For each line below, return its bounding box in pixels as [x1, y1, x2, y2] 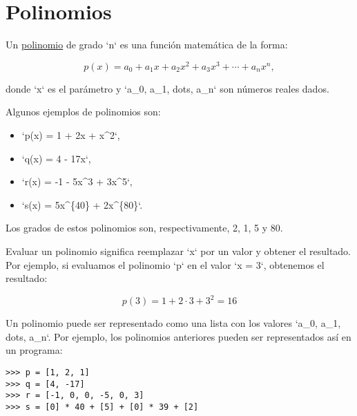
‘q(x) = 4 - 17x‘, [21, 151, 91, 165]
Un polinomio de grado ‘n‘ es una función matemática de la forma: [6, 37, 288, 52]
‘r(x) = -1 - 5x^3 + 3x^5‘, [21, 174, 133, 189]
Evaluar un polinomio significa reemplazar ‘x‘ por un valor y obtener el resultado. [6, 243, 351, 258]
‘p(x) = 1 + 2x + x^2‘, [21, 127, 120, 142]
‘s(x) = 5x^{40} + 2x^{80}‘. [21, 197, 143, 211]
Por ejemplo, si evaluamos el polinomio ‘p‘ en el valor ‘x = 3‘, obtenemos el [6, 257, 325, 272]
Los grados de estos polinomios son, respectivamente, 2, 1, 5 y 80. [6, 220, 283, 235]
